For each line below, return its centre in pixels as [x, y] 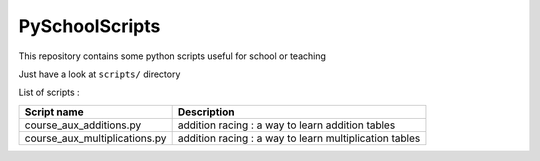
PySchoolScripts [89, 26]
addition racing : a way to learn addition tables [286, 125]
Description [206, 112]
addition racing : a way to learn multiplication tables [299, 138]
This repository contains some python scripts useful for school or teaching [172, 56]
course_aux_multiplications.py [95, 138]
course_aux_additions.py [83, 125]
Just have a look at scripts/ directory [99, 74]
